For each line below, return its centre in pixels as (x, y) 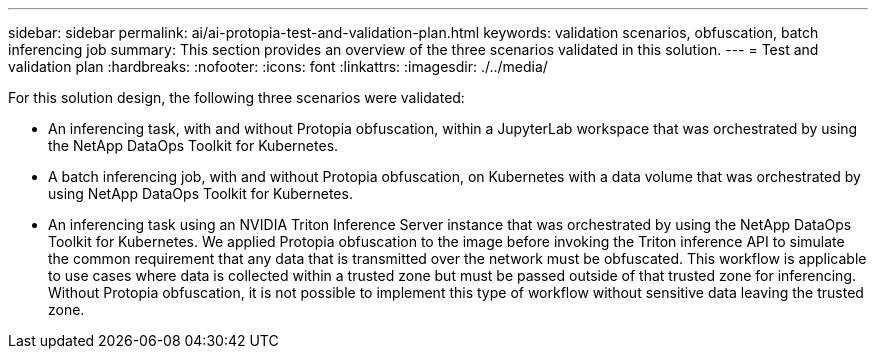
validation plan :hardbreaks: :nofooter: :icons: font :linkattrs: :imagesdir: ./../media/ (278, 66)
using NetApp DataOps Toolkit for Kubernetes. (200, 193)
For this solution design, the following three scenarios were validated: (236, 97)
